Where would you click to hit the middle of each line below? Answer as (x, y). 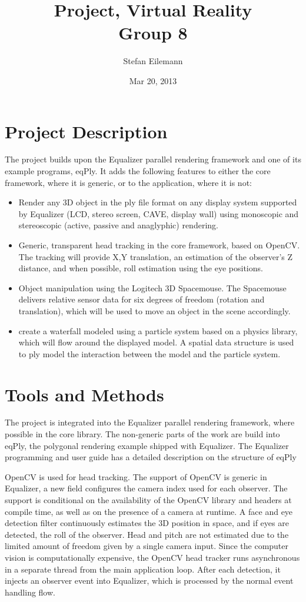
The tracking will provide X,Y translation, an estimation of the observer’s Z (156, 256)
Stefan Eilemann (153, 61)
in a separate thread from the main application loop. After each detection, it (143, 569)
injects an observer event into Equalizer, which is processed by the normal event (149, 581)
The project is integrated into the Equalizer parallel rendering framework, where (150, 422)
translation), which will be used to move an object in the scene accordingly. (154, 310)
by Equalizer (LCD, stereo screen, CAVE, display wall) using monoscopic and (159, 213)
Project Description (86, 131)
